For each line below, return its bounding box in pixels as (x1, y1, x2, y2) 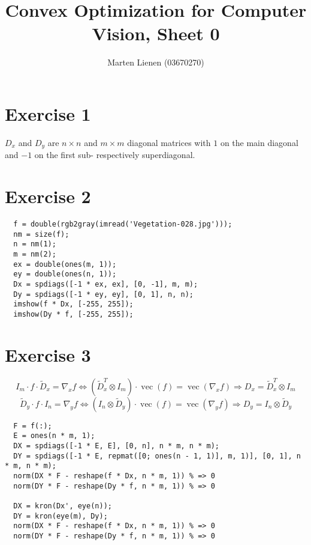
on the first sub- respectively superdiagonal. (34, 148, 195, 161)
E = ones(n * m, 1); (13, 431, 95, 440)
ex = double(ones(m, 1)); (13, 260, 117, 269)
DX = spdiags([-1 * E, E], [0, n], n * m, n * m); (13, 442, 219, 451)
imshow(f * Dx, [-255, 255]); (13, 300, 134, 309)
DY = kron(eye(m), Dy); (13, 511, 108, 520)
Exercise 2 (5, 184, 91, 209)
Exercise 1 (5, 101, 91, 126)
